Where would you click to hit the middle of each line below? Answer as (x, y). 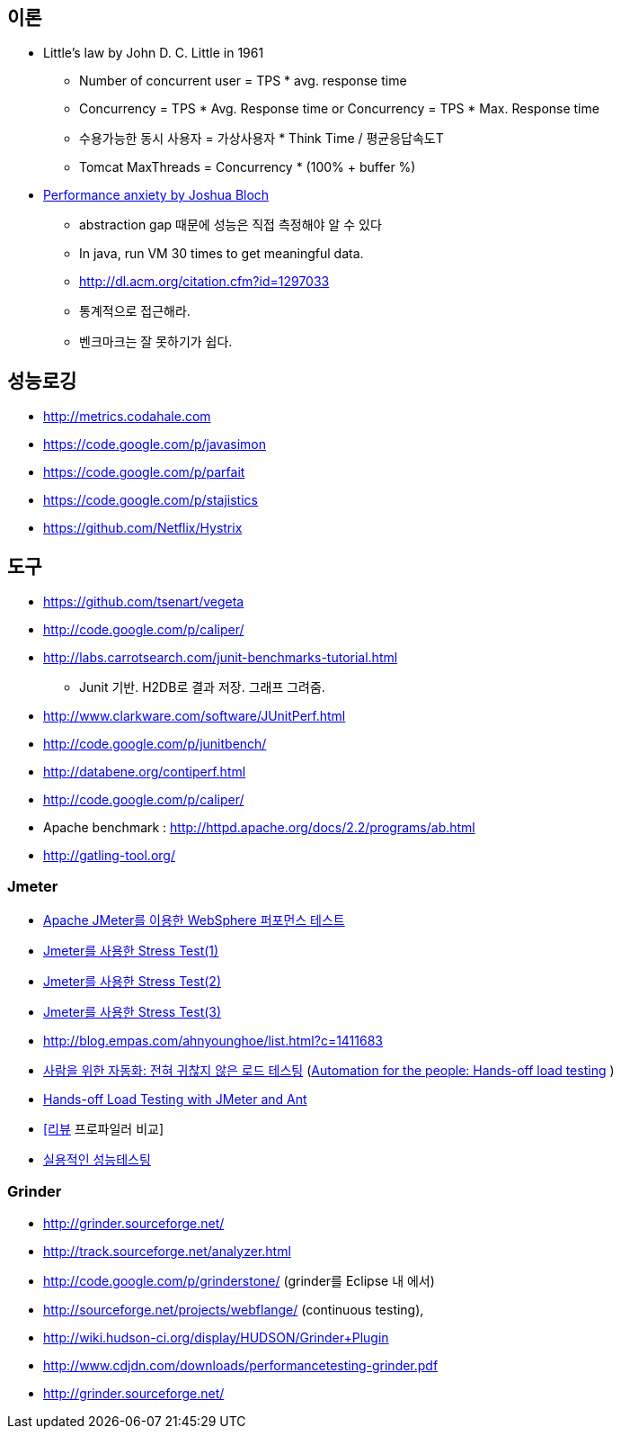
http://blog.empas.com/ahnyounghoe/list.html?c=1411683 (213, 1040)
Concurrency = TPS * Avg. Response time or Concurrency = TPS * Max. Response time (339, 109)
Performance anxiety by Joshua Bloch (156, 195)
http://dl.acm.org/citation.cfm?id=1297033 (204, 282)
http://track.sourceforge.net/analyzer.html (167, 1251)
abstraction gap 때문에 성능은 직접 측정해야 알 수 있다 (231, 225)
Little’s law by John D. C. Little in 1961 (154, 53)
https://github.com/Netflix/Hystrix (143, 528)
